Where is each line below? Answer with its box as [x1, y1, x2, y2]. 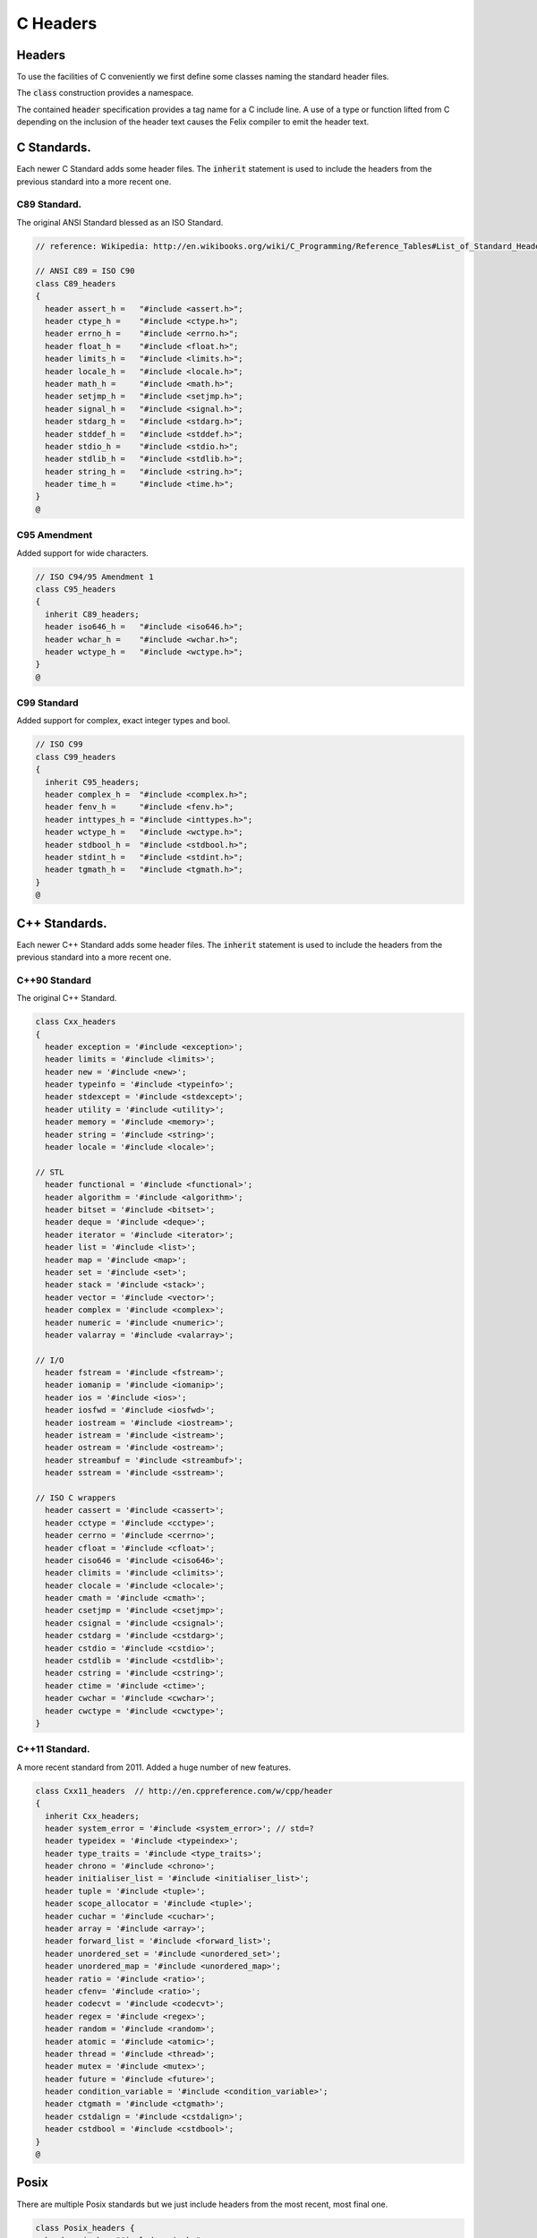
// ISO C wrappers [35, 1492, 116, 1503]
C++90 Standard [16, 974, 91, 987]
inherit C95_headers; [45, 777, 141, 787]
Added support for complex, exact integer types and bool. [16, 715, 231, 726]
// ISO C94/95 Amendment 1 [35, 571, 154, 582]
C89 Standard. [16, 198, 82, 210]
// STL [35, 1166, 64, 1177]
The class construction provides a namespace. [16, 88, 194, 98]
